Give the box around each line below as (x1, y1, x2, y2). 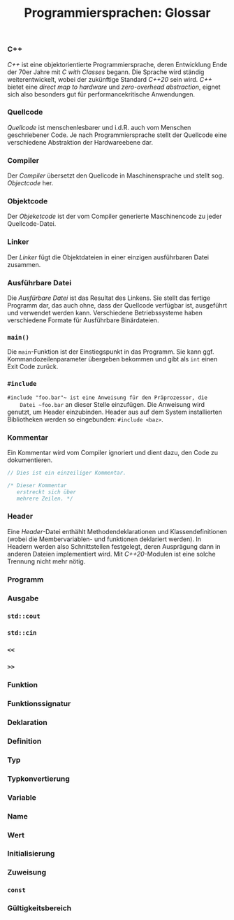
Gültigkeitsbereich (7, 903, 72, 913)
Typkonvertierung (7, 774, 70, 784)
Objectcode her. (7, 179, 54, 187)
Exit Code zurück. (7, 362, 59, 371)
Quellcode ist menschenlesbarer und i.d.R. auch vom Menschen (7, 123, 191, 131)
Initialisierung (7, 849, 55, 858)
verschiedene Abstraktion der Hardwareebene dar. (7, 138, 154, 146)
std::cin (7, 629, 37, 637)
